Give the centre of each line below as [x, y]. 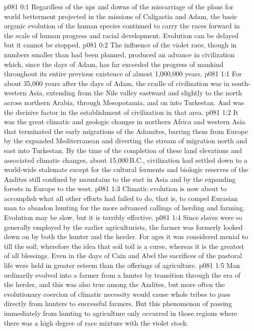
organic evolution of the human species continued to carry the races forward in [122, 26]
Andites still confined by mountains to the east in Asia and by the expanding [120, 179]
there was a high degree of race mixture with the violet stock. [96, 322]
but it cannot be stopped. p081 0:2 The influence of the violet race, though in [120, 45]
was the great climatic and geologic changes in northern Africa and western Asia [125, 121]
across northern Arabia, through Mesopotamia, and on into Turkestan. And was [124, 102]
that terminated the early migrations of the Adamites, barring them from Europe [126, 131]
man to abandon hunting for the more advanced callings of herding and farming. [125, 208]
